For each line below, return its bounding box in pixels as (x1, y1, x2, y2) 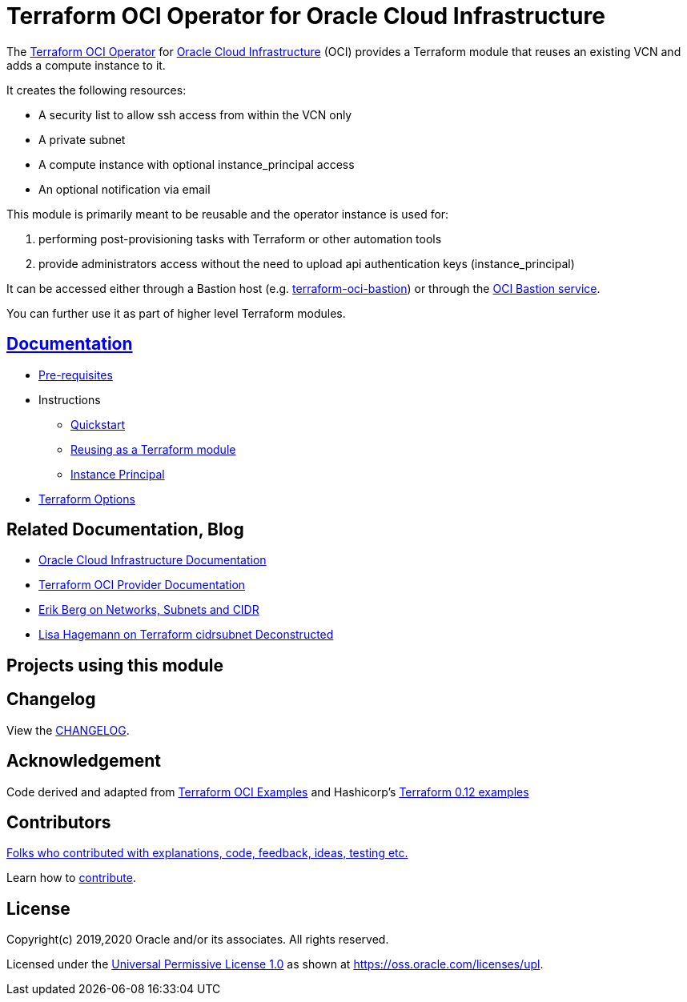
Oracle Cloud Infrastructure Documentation (38, 553, 267, 567)
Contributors (6, 812, 111, 832)
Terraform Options (38, 491, 135, 506)
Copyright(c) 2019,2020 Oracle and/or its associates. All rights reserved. (6, 932, 389, 947)
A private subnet (38, 132, 126, 146)
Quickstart (70, 417, 126, 431)
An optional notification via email (38, 182, 211, 196)
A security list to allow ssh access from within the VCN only (38, 107, 352, 122)
